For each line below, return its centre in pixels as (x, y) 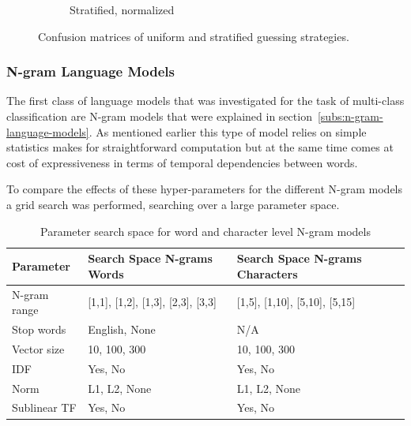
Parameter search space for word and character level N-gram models (205, 231)
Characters (267, 273)
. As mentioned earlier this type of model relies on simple (228, 131)
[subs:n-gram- (350, 116)
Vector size (38, 348)
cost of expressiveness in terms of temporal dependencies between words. (182, 162)
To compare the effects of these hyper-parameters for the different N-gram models (205, 189)
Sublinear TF (44, 407)
